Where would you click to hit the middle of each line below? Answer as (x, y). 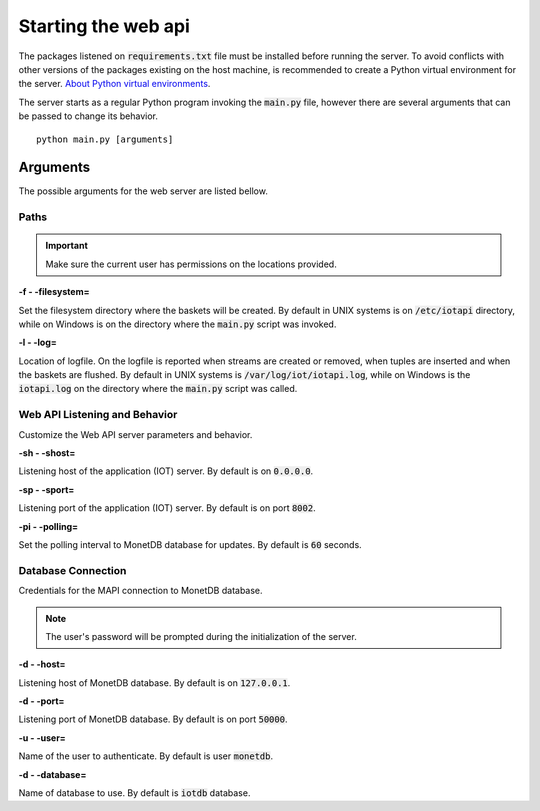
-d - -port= (41, 701)
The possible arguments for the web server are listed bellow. (143, 191)
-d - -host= (42, 664)
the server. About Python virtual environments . (114, 84)
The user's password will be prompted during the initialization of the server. (201, 636)
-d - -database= (52, 774)
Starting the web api (104, 26)
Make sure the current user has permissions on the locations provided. (191, 264)
